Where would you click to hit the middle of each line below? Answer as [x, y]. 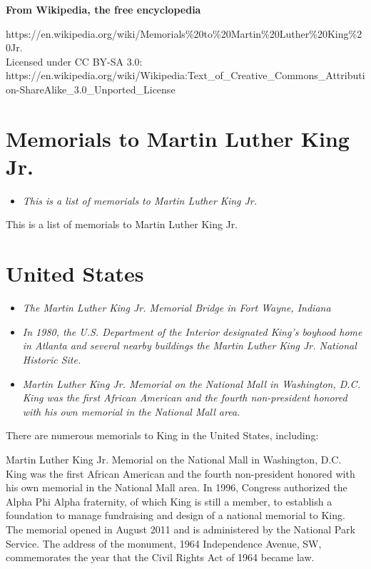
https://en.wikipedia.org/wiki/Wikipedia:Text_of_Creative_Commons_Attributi [185, 75]
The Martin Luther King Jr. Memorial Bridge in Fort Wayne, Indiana [177, 308]
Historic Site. [52, 359]
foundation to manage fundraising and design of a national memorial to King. [176, 515]
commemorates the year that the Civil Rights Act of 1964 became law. [160, 557]
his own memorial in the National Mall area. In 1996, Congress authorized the [177, 487]
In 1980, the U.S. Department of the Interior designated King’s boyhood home [192, 331]
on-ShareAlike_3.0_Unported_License [91, 89]
